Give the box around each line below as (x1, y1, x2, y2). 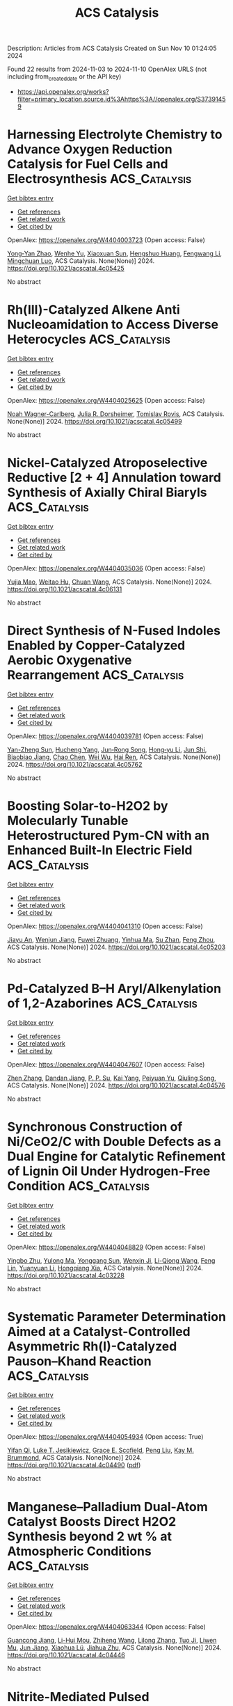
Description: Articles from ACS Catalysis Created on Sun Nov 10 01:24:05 (7, 44, 217, 53)
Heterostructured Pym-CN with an (7, 827, 210, 843)
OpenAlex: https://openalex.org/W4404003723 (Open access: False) (7, 235, 205, 244)
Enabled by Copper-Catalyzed (7, 637, 186, 653)
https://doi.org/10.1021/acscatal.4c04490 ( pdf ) (7, 1461, 141, 1469)
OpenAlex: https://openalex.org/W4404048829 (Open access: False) (7, 1243, 206, 1251)
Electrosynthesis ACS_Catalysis (7, 171, 192, 187)
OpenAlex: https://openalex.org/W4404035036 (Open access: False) (7, 564, 206, 572)
